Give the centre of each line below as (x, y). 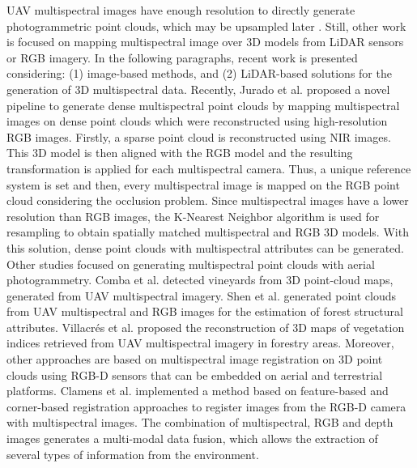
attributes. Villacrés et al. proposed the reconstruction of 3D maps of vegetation (206, 327)
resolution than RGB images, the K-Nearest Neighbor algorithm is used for (193, 216)
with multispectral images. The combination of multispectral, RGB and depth (200, 422)
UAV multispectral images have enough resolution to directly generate (181, 10)
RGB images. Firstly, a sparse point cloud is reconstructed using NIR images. (199, 136)
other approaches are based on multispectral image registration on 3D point (195, 359)
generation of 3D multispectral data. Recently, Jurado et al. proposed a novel (198, 89)
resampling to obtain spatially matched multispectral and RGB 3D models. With (208, 232)
